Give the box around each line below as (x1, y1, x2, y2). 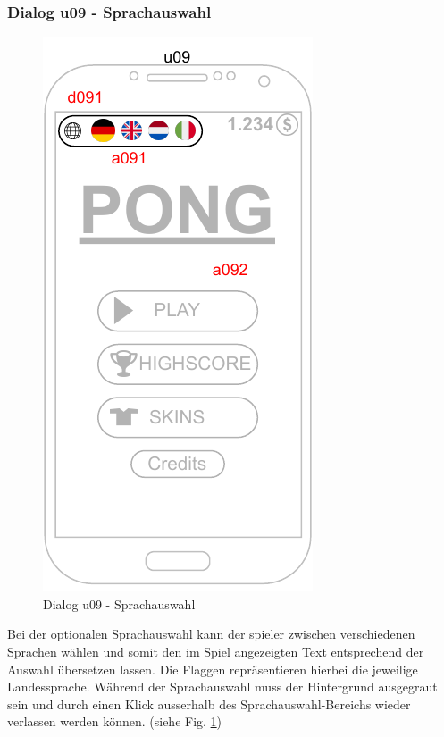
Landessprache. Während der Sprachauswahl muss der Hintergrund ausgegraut (7, 677, 438, 696)
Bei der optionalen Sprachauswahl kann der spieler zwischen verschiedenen (7, 624, 415, 643)
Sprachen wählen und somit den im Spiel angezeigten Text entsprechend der (7, 642, 424, 660)
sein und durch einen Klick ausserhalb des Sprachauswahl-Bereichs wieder (7, 694, 411, 713)
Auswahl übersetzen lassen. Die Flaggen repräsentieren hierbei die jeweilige (7, 659, 418, 678)
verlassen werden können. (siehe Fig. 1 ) (7, 712, 222, 731)
